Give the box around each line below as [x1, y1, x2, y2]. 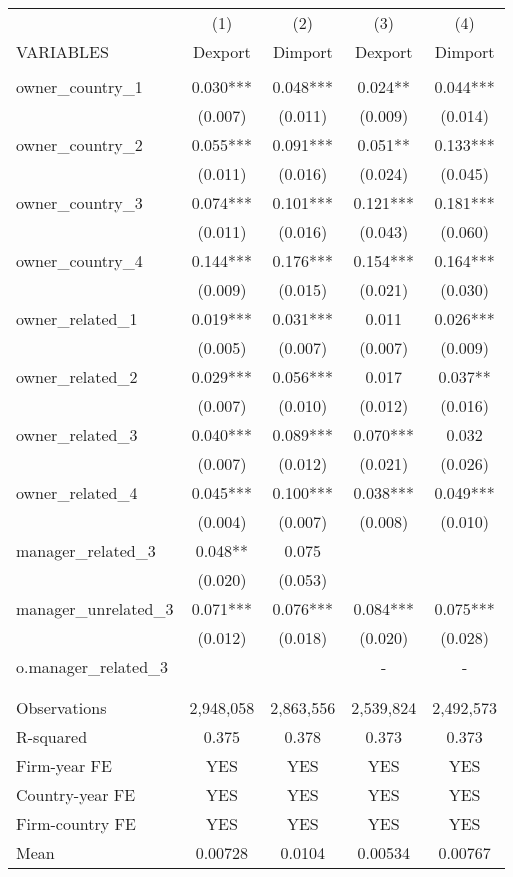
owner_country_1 [16, 75, 143, 98]
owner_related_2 [16, 365, 138, 388]
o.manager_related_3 [16, 655, 169, 678]
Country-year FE [16, 783, 136, 806]
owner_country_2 [16, 133, 143, 156]
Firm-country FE [16, 812, 136, 835]
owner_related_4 [16, 481, 138, 504]
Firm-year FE [16, 754, 112, 777]
